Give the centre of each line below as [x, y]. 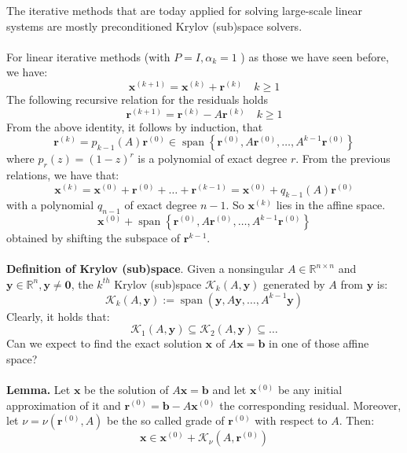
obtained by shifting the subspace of [93, 238]
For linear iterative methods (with [88, 56]
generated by [294, 284]
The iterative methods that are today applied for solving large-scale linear [185, 10]
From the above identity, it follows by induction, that [135, 126]
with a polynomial [50, 205]
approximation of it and [64, 405]
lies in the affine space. [331, 205]
